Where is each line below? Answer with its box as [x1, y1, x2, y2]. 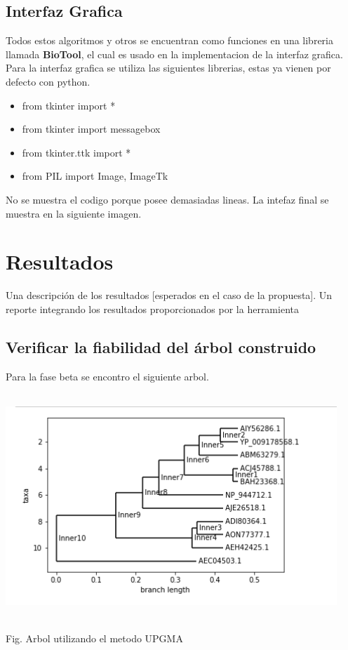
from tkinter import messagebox [22, 121, 161, 136]
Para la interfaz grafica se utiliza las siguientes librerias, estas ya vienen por [6, 60, 331, 75]
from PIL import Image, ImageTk [22, 168, 168, 183]
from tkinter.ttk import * [22, 145, 131, 159]
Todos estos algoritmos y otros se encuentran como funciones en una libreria [6, 33, 333, 48]
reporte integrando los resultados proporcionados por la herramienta [6, 301, 299, 316]
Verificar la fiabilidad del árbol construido [6, 336, 316, 357]
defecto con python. [6, 74, 91, 88]
